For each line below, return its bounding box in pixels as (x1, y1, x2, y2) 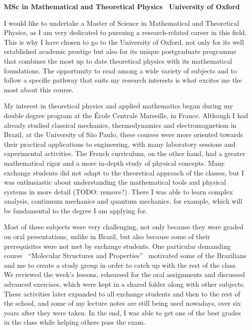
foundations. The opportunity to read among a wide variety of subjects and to (4, 65, 237, 75)
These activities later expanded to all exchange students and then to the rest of (4, 288, 240, 298)
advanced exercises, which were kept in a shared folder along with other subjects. (4, 279, 245, 289)
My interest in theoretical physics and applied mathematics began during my (4, 101, 233, 111)
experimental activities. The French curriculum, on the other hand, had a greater (4, 148, 246, 158)
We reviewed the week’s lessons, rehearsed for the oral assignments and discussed (4, 269, 245, 279)
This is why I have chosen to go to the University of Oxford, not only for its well (4, 36, 244, 47)
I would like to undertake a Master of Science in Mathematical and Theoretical (4, 17, 239, 28)
